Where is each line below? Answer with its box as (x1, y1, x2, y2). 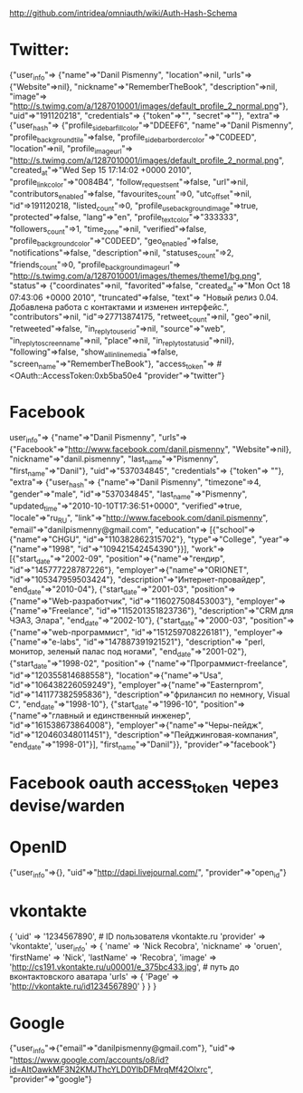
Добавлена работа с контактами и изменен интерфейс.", (9, 302, 229, 313)
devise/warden (9, 795, 125, 816)
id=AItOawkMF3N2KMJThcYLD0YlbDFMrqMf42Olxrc (9, 1064, 208, 1075)
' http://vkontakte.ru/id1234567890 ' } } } (9, 981, 156, 991)
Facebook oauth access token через (9, 773, 279, 797)
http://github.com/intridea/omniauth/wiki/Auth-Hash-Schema (9, 8, 238, 18)
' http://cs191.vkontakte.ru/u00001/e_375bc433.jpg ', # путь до (9, 962, 240, 972)
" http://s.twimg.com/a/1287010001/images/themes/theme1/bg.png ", (9, 271, 262, 282)
